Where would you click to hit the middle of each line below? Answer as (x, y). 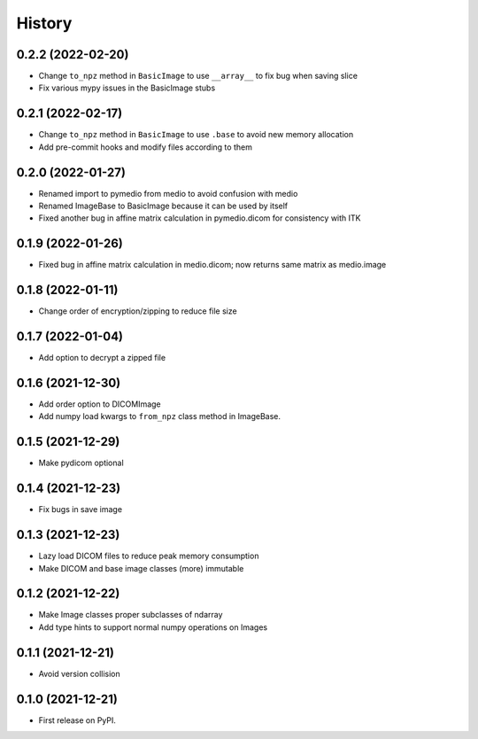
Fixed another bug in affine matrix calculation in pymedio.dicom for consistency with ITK (200, 218)
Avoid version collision (80, 673)
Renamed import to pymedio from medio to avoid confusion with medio (168, 193)
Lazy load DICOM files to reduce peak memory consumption (149, 556)
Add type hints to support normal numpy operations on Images (153, 627)
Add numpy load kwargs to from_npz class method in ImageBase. (160, 416)
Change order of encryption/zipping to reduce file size (138, 311)
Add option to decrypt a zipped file (102, 358)
